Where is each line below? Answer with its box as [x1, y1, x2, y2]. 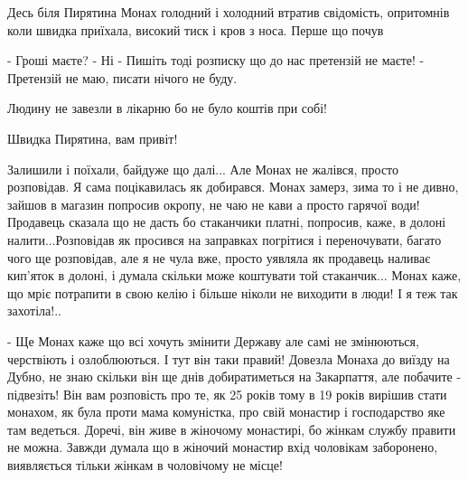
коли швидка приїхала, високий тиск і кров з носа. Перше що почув [7, 20, 384, 39]
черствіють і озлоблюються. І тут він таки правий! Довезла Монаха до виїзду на [7, 349, 450, 368]
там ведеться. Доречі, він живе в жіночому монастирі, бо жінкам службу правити [7, 419, 456, 438]
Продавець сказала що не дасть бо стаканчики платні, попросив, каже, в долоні [7, 212, 446, 231]
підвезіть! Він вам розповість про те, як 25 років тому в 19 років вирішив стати [7, 384, 447, 403]
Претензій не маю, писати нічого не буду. [7, 68, 238, 87]
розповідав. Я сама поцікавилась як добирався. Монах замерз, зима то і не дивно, [7, 177, 459, 196]
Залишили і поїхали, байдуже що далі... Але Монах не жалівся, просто [7, 159, 399, 178]
